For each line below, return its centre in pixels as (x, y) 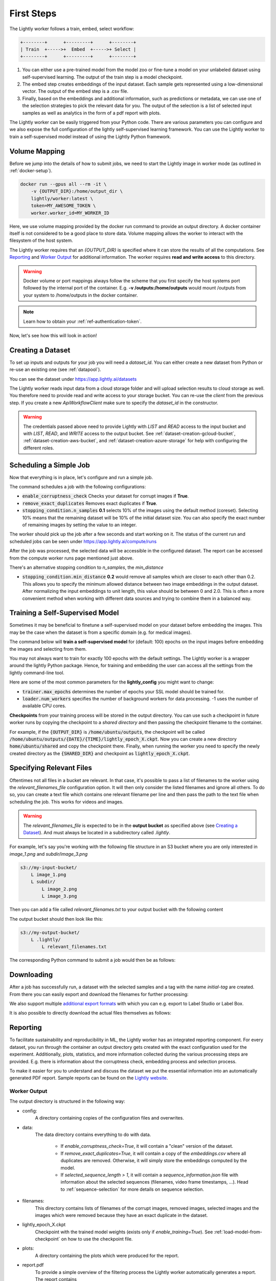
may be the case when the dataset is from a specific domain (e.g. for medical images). (100, 632)
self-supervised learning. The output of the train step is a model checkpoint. (102, 77)
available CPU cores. (44, 706)
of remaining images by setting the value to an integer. (79, 525)
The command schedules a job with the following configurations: (78, 487)
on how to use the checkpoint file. (97, 1239)
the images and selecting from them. (48, 649)
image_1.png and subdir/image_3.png (49, 854)
